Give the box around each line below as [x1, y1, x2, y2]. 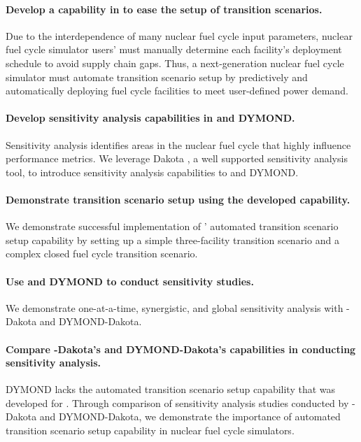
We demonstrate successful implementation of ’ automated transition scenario [6, 219, 339, 234]
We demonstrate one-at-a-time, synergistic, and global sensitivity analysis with [6, 300, 344, 315]
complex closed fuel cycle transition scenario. [6, 246, 198, 261]
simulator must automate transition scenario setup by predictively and [6, 69, 308, 84]
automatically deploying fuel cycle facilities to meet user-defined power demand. [6, 83, 348, 98]
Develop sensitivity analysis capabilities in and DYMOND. [6, 110, 295, 125]
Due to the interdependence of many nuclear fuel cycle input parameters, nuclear [6, 28, 353, 43]
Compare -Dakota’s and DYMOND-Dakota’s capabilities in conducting [6, 341, 356, 356]
